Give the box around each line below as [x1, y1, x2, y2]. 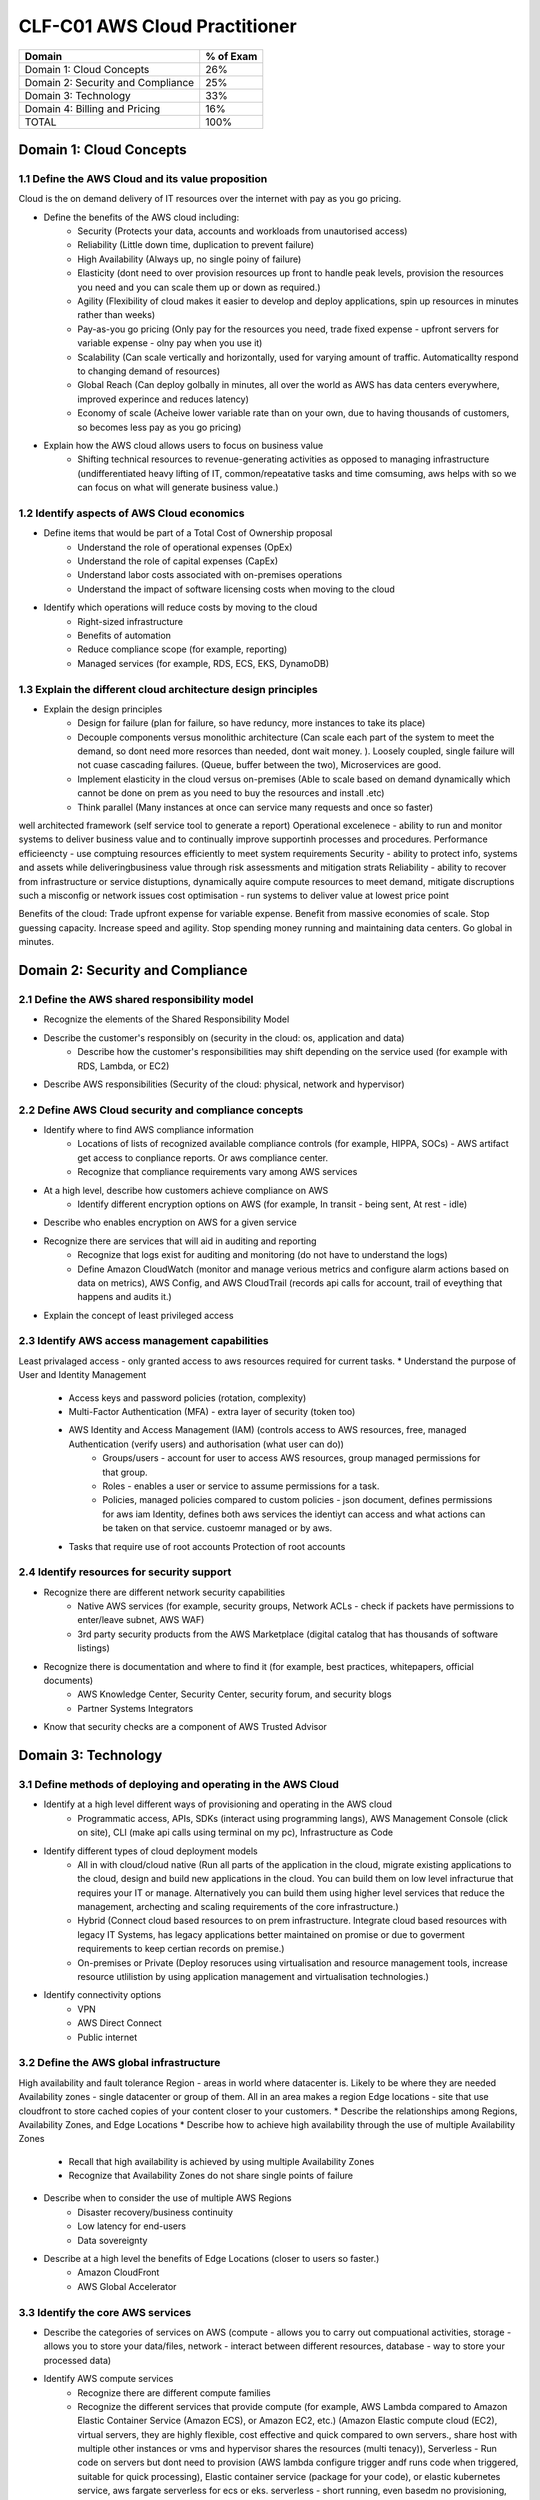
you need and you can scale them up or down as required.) [77, 281, 321, 293]
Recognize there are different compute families [77, 2386, 271, 2399]
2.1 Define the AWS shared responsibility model [18, 992, 254, 1006]
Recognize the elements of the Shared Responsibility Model [43, 1013, 290, 1025]
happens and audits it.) [77, 1291, 172, 1303]
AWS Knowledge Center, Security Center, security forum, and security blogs [77, 1688, 392, 1700]
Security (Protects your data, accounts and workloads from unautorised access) [77, 225, 408, 237]
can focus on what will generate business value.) [77, 481, 279, 494]
